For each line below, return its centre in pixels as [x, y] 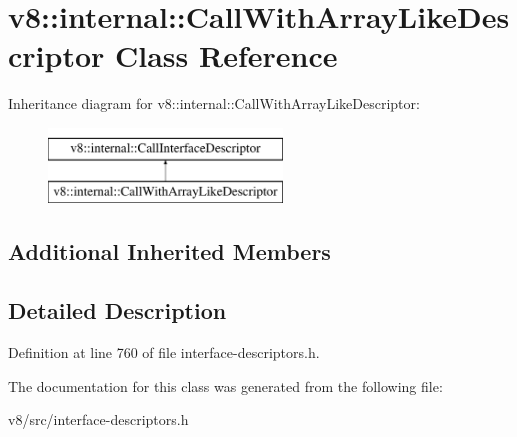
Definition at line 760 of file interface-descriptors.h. [164, 352]
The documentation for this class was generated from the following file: [225, 385]
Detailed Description [117, 310]
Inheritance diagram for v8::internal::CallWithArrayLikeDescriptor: [214, 103]
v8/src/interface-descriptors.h [98, 419]
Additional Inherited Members [169, 251]
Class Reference [226, 55]
